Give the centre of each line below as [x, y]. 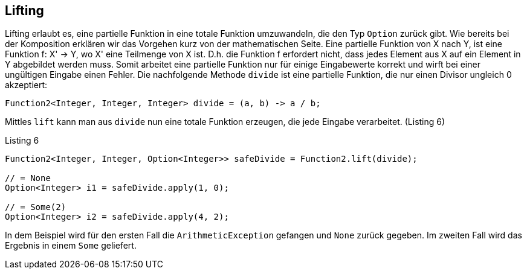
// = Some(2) [36, 207]
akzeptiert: [26, 85]
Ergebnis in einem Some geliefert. [71, 246]
